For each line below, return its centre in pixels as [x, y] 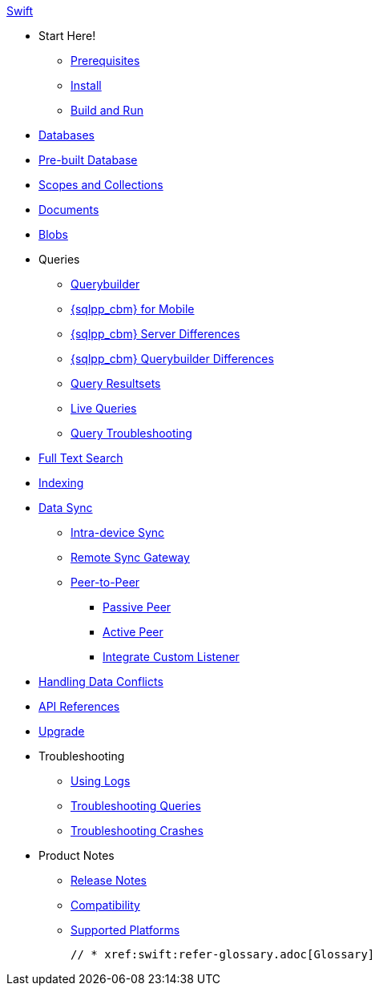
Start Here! [67, 36]
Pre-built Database [88, 160]
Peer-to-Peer [105, 582]
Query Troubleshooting [131, 433]
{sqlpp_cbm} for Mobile [133, 309]
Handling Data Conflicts [101, 681]
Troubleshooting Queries [136, 806]
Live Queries [104, 408]
